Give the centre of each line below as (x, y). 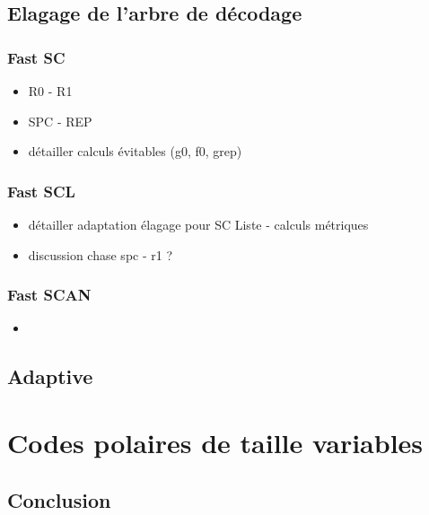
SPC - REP (60, 121)
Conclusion (59, 499)
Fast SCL (41, 191)
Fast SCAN (49, 295)
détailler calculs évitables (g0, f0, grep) (135, 151)
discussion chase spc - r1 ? (101, 254)
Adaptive (50, 376)
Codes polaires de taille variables (215, 442)
